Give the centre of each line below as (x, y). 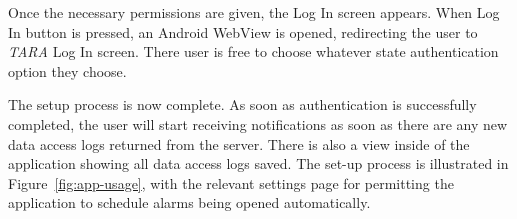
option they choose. (67, 70)
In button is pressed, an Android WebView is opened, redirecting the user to (243, 31)
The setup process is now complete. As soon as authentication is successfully (242, 104)
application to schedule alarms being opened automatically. (189, 202)
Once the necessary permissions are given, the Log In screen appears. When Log (254, 12)
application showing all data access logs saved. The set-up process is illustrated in (258, 163)
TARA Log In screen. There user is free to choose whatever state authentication (253, 51)
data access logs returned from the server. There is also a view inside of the (239, 143)
